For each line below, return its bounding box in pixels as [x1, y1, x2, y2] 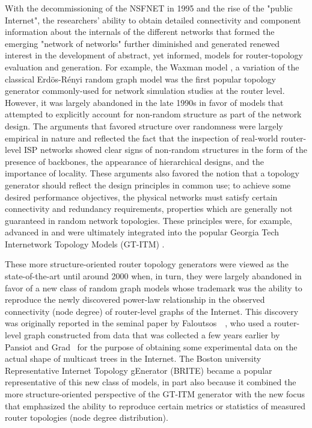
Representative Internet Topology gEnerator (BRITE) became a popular [5, 364, 272, 376]
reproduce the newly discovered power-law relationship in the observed [5, 293, 265, 306]
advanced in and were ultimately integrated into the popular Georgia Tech [5, 226, 280, 238]
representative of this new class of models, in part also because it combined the [5, 376, 296, 388]
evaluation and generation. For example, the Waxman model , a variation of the [5, 60, 299, 73]
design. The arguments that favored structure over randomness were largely [5, 119, 283, 132]
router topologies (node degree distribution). [5, 411, 168, 424]
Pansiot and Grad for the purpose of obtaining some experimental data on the [5, 340, 298, 353]
